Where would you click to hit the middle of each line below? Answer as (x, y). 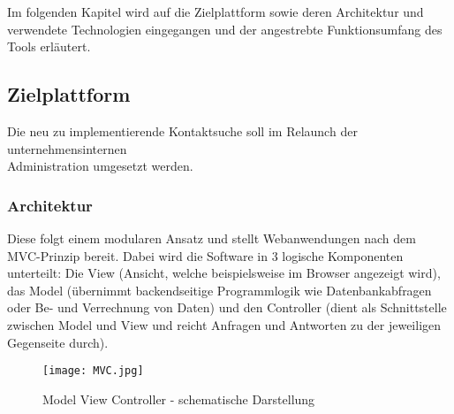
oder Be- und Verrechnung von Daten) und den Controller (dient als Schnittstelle (227, 307)
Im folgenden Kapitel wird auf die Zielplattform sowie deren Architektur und (216, 11)
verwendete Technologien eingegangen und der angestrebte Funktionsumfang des (225, 29)
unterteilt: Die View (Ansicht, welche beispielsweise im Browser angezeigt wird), (224, 273)
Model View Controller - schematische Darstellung (179, 399)
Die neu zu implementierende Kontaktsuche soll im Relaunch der (182, 130)
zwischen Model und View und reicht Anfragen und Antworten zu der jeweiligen (224, 324)
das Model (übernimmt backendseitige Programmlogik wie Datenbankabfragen (219, 290)
